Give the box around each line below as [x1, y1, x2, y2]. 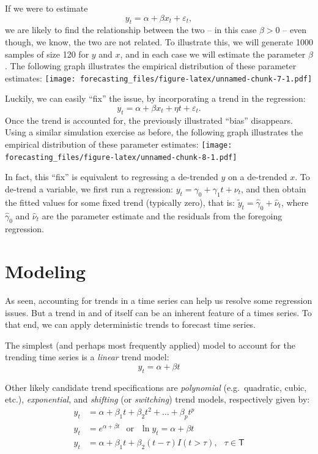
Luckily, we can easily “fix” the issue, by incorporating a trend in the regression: [5, 92, 306, 105]
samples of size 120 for [5, 47, 89, 60]
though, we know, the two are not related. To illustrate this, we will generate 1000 [5, 35, 313, 48]
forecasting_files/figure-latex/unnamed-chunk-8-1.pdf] [5, 153, 237, 162]
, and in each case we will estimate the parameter [120, 47, 306, 60]
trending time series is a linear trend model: [5, 350, 169, 363]
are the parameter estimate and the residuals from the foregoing [42, 209, 283, 222]
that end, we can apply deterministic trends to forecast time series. [5, 318, 256, 331]
